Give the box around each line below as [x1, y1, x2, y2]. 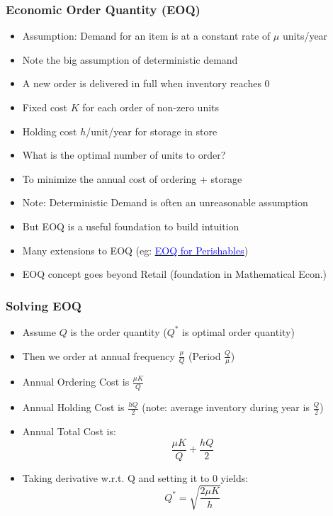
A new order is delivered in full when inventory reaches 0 [22, 76, 270, 91]
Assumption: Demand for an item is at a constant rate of [22, 28, 271, 43]
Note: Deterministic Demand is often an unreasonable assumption [22, 195, 308, 210]
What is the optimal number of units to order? [22, 147, 226, 162]
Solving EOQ [6, 296, 81, 314]
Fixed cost [22, 100, 68, 114]
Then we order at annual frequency [22, 348, 175, 363]
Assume [22, 324, 56, 339]
